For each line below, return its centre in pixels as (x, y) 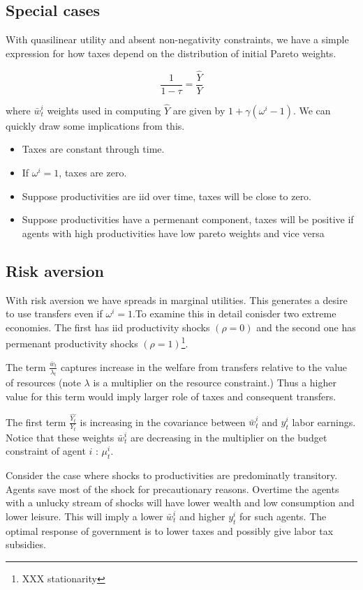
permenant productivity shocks (72, 343)
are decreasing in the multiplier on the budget (229, 437)
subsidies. (26, 544)
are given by (199, 110)
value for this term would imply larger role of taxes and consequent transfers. (171, 396)
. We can (312, 110)
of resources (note (43, 383)
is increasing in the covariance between (163, 422)
